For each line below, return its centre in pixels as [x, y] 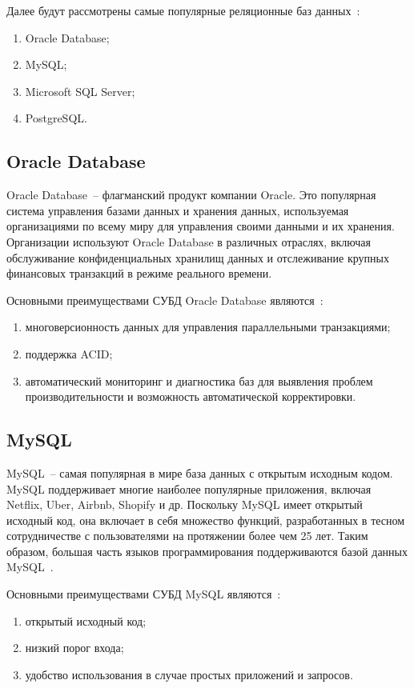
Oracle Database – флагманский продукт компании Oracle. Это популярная [191, 195]
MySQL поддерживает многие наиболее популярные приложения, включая [189, 488]
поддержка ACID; [69, 353]
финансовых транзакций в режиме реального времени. [139, 273]
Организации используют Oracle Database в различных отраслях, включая [189, 241]
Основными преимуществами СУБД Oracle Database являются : [165, 300]
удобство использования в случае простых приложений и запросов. [189, 674]
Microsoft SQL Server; [80, 91]
